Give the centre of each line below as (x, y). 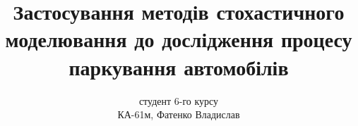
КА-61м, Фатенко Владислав (179, 114)
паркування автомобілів (179, 67)
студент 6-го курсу (179, 100)
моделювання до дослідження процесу (179, 39)
